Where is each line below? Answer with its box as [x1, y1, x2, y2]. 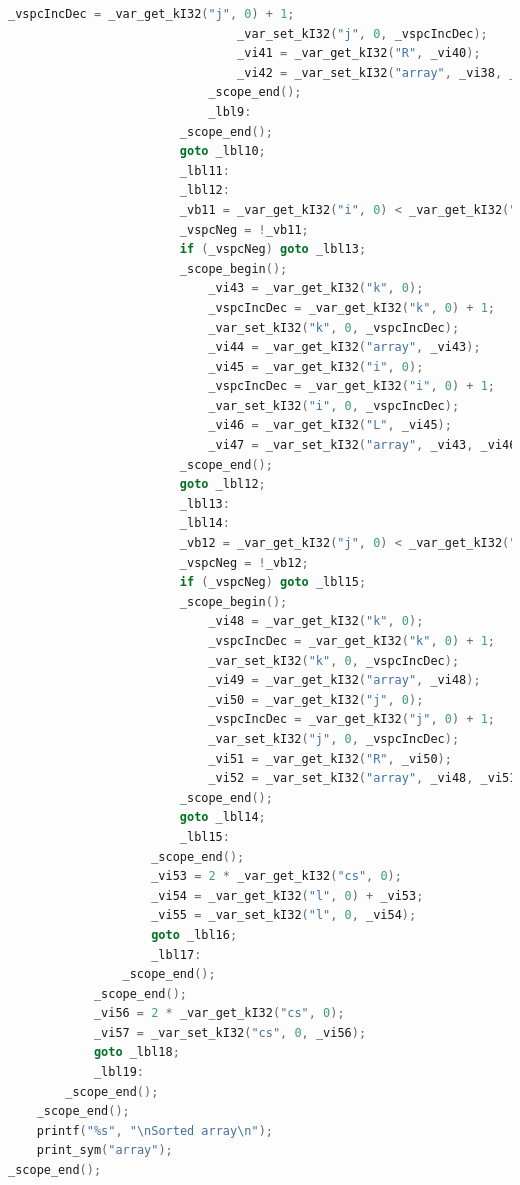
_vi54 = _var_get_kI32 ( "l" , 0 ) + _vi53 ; [151, 888, 424, 903]
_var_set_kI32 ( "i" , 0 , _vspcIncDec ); [208, 398, 460, 413]
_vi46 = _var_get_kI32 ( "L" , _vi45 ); [208, 418, 452, 433]
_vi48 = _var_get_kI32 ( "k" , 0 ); [208, 614, 424, 629]
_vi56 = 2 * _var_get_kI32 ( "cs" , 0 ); [93, 1006, 345, 1021]
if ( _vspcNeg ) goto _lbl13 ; [179, 242, 367, 257]
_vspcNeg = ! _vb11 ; [179, 222, 309, 237]
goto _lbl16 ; [151, 927, 238, 942]
